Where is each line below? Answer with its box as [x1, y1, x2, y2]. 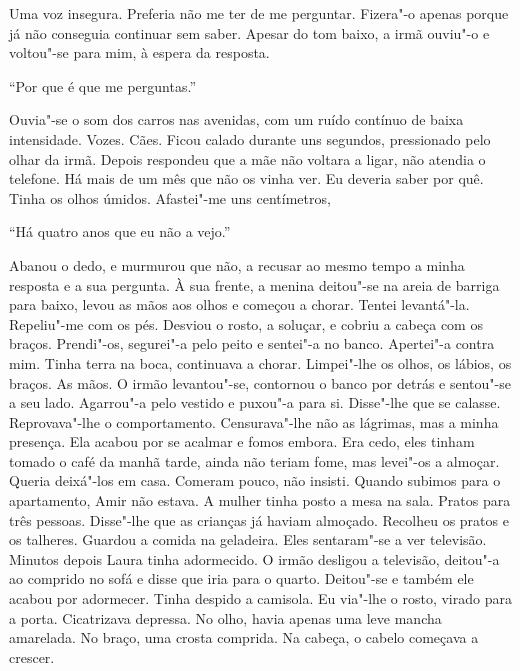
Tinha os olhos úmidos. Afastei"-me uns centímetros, [9, 187, 331, 208]
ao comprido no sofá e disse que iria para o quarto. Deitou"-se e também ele [9, 568, 474, 589]
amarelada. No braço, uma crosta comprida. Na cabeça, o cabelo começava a [9, 627, 479, 648]
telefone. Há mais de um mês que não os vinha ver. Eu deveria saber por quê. [9, 168, 484, 189]
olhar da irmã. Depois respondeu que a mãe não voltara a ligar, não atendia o [9, 148, 486, 169]
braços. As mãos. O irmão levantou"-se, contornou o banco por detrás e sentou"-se [9, 372, 511, 393]
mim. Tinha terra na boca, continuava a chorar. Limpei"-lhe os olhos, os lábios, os [9, 352, 512, 373]
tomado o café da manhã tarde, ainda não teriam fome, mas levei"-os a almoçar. [9, 450, 500, 471]
